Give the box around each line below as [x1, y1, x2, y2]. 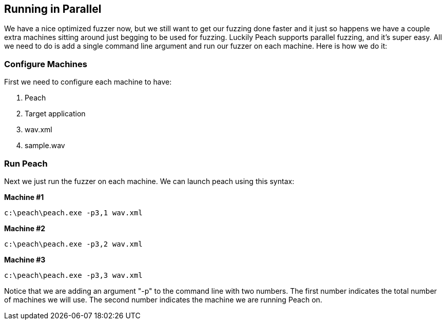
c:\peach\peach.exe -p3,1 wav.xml [4, 208, 143, 217]
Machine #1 [4, 192, 44, 201]
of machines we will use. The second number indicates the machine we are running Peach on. [4, 295, 322, 304]
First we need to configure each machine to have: [4, 77, 172, 87]
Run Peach [4, 158, 48, 169]
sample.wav [25, 141, 65, 150]
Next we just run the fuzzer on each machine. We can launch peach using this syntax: [4, 176, 295, 186]
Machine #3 [4, 255, 46, 264]
